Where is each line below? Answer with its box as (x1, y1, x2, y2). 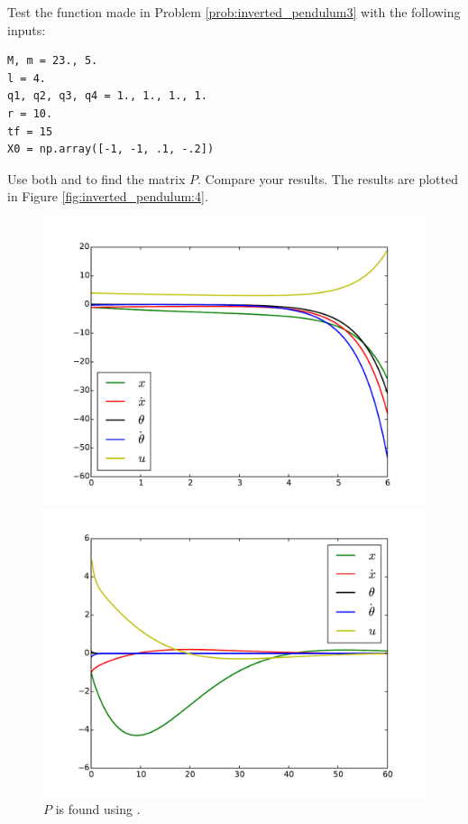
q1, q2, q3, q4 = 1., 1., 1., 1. (7, 89, 207, 103)
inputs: (7, 20, 46, 39)
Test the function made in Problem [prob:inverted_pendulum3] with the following (7, 3, 461, 21)
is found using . (55, 800, 141, 819)
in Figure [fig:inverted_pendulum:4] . (7, 187, 208, 206)
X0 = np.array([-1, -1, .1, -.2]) (7, 143, 215, 156)
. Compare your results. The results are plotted (197, 169, 459, 188)
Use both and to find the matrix (7, 169, 186, 188)
